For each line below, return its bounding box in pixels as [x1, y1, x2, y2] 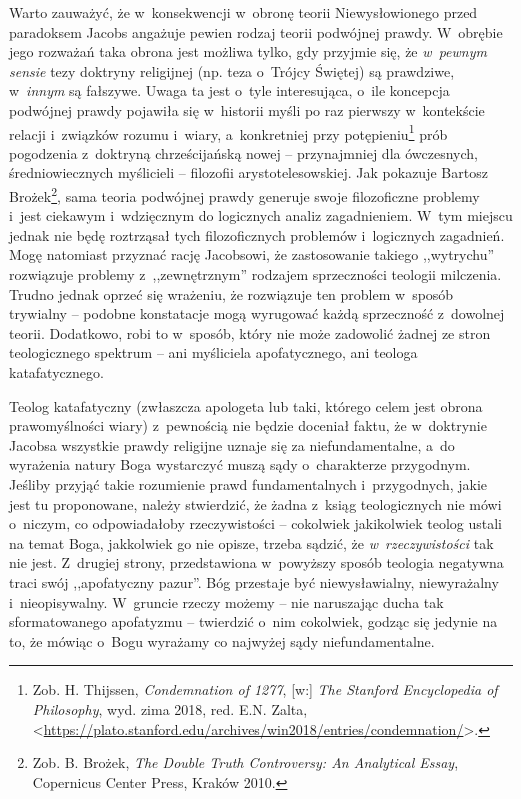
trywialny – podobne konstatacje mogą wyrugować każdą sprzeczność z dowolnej [9, 303, 505, 324]
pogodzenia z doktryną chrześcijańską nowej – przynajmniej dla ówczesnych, [9, 142, 478, 163]
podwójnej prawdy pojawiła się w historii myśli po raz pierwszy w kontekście [9, 99, 485, 120]
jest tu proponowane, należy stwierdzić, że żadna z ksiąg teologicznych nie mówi [9, 493, 502, 514]
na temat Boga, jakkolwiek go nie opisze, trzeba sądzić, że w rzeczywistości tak [9, 532, 494, 553]
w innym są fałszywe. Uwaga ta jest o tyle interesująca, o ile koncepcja [9, 80, 450, 101]
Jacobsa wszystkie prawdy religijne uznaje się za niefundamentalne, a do [9, 434, 455, 455]
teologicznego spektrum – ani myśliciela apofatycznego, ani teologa [9, 342, 418, 363]
